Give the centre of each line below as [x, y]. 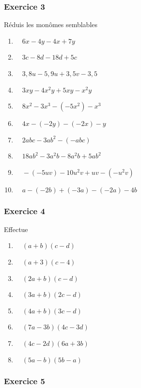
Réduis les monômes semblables [51, 24]
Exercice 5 [24, 381]
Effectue [16, 229]
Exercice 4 [24, 211]
